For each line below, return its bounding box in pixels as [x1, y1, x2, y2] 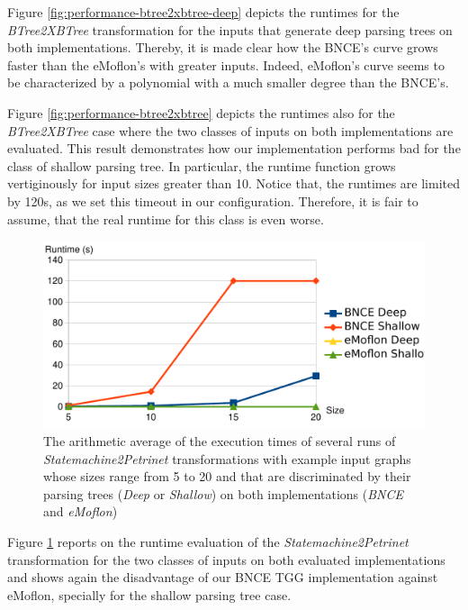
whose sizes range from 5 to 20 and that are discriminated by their [43, 467, 411, 486]
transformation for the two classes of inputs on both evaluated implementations [7, 550, 445, 569]
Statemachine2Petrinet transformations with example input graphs [43, 449, 411, 468]
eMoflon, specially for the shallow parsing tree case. [7, 585, 292, 604]
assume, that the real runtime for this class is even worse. [7, 209, 324, 228]
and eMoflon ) [43, 502, 118, 521]
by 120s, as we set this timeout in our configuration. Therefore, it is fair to [7, 191, 418, 210]
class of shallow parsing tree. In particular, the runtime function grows [7, 156, 396, 175]
